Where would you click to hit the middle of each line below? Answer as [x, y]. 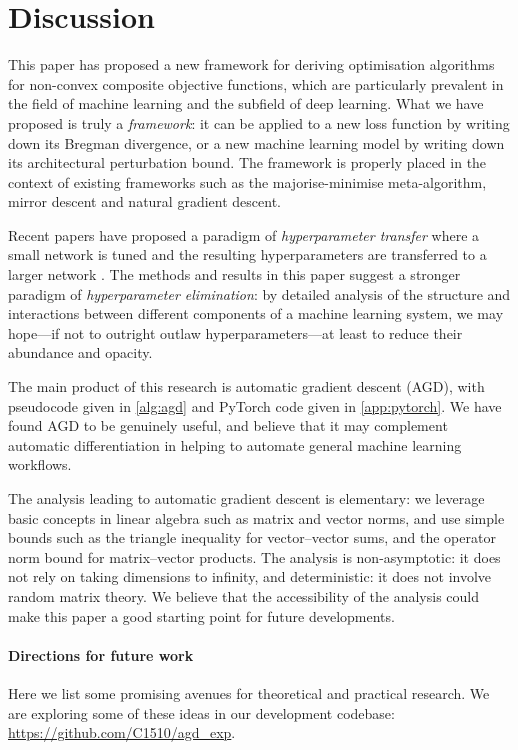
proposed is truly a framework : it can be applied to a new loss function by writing [259, 122]
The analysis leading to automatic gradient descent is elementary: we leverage [246, 498]
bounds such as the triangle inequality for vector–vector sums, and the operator [252, 537]
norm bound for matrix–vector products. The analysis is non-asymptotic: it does [254, 556]
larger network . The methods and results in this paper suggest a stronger [234, 274]
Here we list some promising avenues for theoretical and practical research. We [249, 692]
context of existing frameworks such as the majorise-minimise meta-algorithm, [247, 181]
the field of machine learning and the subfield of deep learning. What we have [246, 103]
